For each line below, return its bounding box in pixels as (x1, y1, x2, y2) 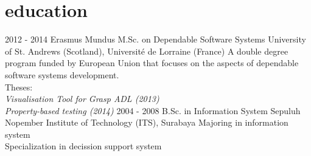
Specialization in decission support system (5, 140, 162, 152)
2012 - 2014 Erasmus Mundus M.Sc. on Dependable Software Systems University (5, 33, 306, 46)
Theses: (5, 80, 33, 93)
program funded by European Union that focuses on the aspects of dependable (5, 56, 299, 69)
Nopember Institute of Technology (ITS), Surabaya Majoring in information (5, 116, 288, 129)
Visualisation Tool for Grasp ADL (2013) (5, 92, 159, 105)
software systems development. (5, 68, 119, 81)
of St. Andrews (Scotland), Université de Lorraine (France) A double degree (5, 44, 288, 57)
